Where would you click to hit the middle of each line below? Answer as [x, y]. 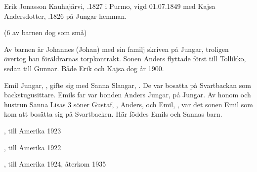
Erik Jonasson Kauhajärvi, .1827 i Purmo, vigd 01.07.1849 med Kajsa [110, 6]
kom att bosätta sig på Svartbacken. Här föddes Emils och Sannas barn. [113, 114]
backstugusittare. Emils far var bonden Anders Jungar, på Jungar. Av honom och [128, 95]
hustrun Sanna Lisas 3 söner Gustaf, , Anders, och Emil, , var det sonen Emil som [128, 104]
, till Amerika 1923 [33, 130]
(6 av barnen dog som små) [45, 32]
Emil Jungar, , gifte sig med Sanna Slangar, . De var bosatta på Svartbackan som [128, 85]
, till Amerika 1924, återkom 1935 [55, 164]
